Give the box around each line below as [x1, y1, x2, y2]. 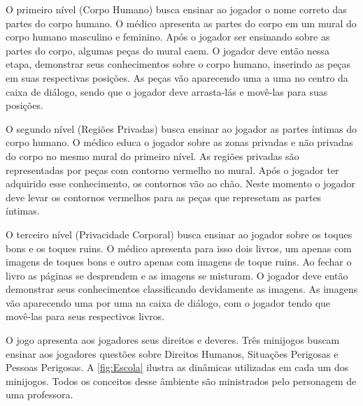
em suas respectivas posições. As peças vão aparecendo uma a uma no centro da [6, 70, 348, 85]
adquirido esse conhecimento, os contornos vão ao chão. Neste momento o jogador [6, 176, 355, 191]
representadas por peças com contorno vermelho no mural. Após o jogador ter [6, 162, 339, 177]
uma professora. [6, 387, 73, 402]
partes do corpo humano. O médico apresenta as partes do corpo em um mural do [6, 15, 357, 30]
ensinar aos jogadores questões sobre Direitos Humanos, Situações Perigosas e [6, 346, 339, 361]
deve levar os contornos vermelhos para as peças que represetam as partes [6, 189, 322, 204]
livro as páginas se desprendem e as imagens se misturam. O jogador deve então [6, 268, 348, 282]
